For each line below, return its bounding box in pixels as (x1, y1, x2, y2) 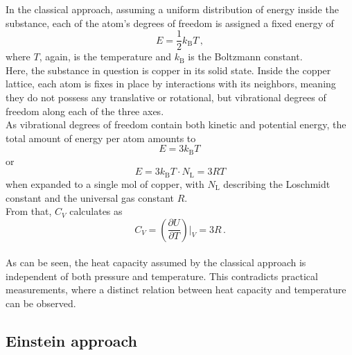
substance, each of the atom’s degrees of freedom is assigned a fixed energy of (6, 15, 334, 30)
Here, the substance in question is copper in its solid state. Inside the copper (6, 62, 331, 77)
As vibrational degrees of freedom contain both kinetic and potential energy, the (6, 117, 346, 132)
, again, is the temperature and (39, 49, 172, 64)
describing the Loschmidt (223, 176, 331, 191)
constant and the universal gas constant (6, 190, 175, 205)
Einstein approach (6, 330, 137, 352)
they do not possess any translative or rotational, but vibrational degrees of (6, 90, 326, 105)
